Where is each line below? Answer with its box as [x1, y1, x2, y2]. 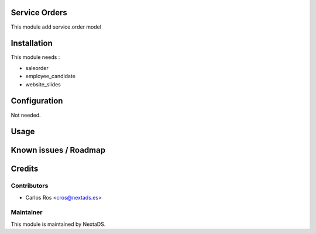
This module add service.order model [11, 23, 102, 30]
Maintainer [11, 208, 43, 216]
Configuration [11, 96, 63, 106]
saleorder [25, 64, 49, 71]
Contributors [11, 181, 49, 190]
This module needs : [11, 54, 60, 61]
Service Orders [11, 8, 67, 18]
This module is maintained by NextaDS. [11, 221, 106, 228]
